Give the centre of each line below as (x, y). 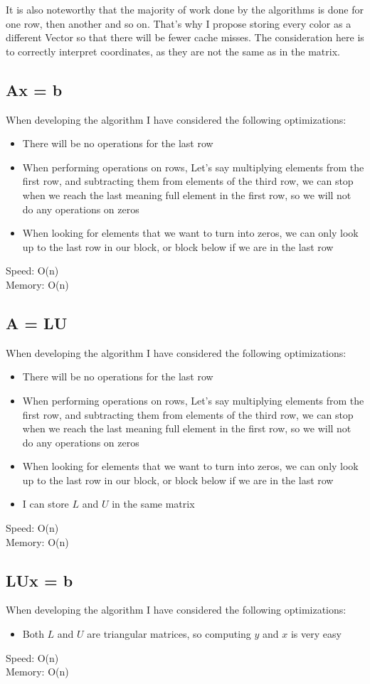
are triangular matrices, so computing (169, 634)
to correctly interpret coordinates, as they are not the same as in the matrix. (173, 51)
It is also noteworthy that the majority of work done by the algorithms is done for (185, 9)
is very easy (316, 634)
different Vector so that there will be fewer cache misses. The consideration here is (185, 37)
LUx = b (39, 580)
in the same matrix (153, 504)
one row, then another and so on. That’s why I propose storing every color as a (179, 23)
